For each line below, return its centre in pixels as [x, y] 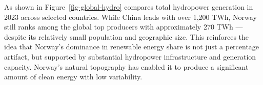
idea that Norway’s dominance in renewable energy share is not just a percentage [132, 47]
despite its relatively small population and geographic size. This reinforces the [127, 36]
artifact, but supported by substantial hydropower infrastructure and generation [130, 56]
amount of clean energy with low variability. [73, 77]
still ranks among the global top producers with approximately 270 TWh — [124, 27]
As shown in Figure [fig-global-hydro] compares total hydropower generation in [129, 7]
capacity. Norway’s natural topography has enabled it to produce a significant [126, 66]
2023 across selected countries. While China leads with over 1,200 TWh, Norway [130, 17]
